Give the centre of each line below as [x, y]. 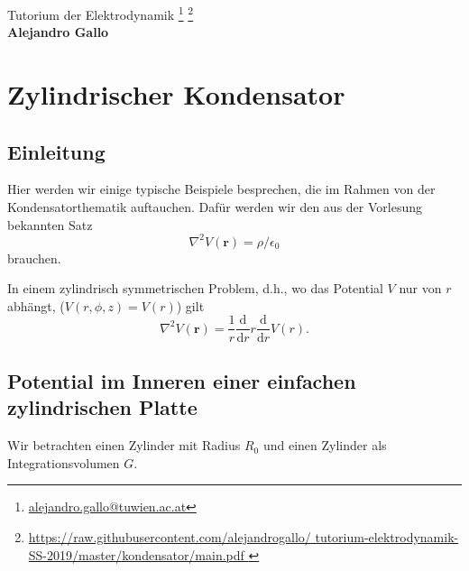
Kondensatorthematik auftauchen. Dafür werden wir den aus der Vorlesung [215, 207]
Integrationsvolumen [64, 462]
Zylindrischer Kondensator [176, 94]
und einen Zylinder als [325, 445]
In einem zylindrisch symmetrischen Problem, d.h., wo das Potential [195, 288]
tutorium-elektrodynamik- [387, 536]
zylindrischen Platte [102, 407]
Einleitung [56, 151]
